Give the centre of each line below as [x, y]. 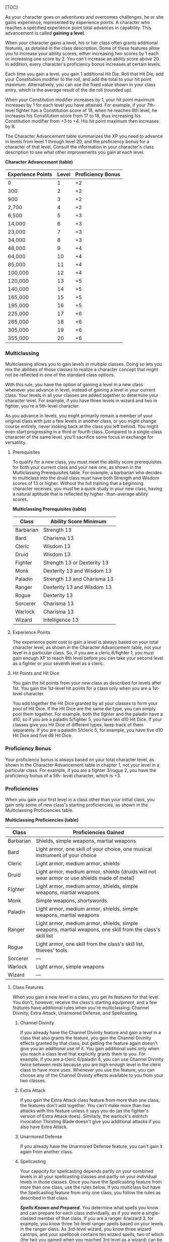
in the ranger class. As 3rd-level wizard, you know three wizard [86, 1229]
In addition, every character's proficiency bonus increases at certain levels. [83, 64]
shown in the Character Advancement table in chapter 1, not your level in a [82, 765]
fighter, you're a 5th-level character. [43, 406]
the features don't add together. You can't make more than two [85, 1105]
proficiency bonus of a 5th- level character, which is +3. [63, 775]
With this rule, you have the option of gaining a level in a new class [74, 385]
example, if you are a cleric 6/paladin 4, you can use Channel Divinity [92, 1059]
